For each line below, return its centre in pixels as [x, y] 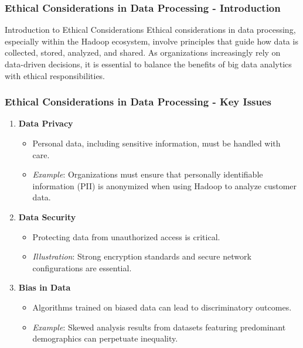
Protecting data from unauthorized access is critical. [126, 236]
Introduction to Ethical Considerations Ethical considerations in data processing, [150, 30]
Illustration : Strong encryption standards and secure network [142, 256]
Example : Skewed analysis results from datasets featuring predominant [159, 327]
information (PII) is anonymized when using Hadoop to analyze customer [165, 185]
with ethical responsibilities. [55, 75]
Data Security [47, 216]
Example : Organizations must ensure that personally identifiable [148, 174]
